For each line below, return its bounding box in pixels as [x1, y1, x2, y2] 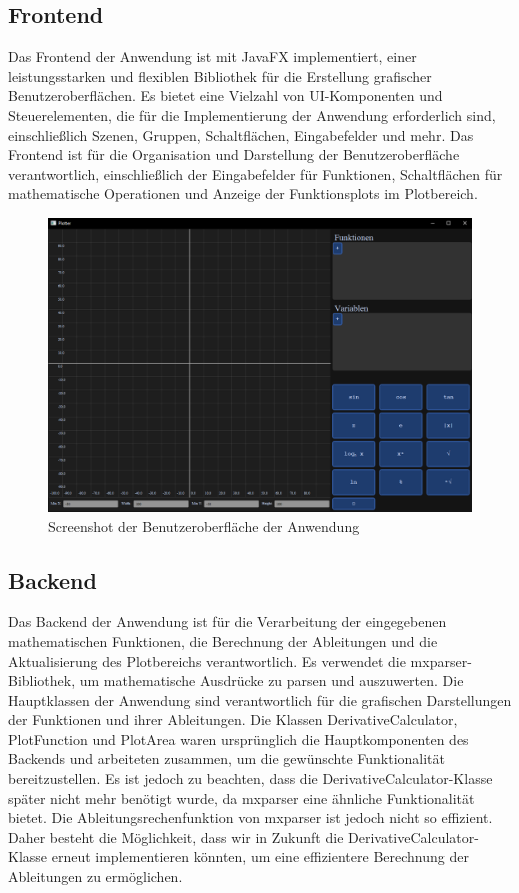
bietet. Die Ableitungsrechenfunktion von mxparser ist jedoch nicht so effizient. [8, 807, 493, 828]
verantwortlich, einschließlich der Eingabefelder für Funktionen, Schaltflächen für [8, 163, 503, 184]
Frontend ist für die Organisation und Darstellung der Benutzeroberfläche [8, 144, 460, 165]
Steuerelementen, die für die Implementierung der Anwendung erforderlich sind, [8, 104, 496, 125]
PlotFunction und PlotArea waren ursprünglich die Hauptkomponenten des [8, 728, 469, 749]
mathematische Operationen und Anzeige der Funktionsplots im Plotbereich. [8, 183, 478, 204]
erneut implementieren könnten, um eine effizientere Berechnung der [51, 846, 469, 867]
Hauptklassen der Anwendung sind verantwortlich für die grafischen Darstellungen [8, 689, 512, 710]
